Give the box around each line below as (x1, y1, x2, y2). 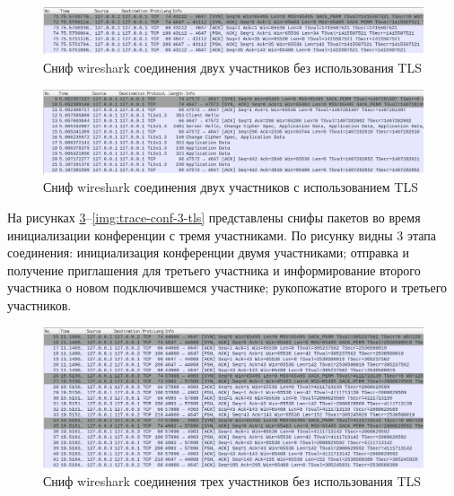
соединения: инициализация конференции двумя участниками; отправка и (7, 243, 410, 262)
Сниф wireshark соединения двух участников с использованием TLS (43, 178, 418, 196)
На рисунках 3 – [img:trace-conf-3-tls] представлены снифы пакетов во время (7, 208, 421, 227)
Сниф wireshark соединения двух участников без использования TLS (43, 58, 422, 76)
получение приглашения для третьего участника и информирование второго (7, 260, 421, 279)
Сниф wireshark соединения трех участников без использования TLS (43, 471, 422, 490)
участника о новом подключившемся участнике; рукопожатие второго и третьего (7, 278, 448, 297)
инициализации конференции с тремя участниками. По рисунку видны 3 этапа (7, 225, 437, 244)
